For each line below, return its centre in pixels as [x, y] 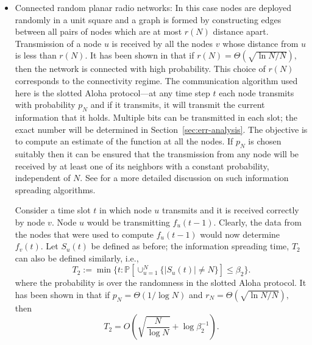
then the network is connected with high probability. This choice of [140, 69]
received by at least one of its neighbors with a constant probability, [142, 165]
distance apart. [241, 31]
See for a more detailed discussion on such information [187, 178]
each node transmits [257, 92]
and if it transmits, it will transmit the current [178, 105]
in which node [126, 210]
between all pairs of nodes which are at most [98, 31]
